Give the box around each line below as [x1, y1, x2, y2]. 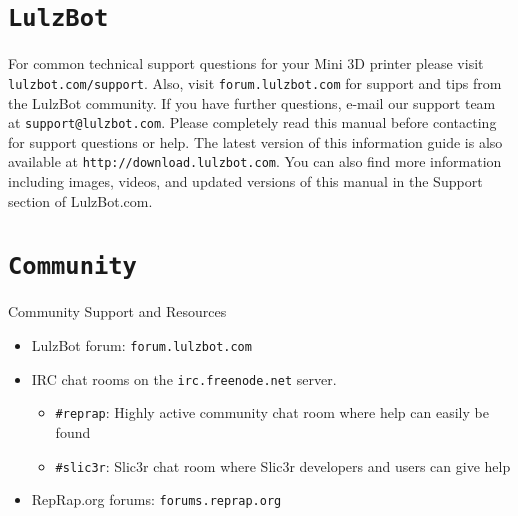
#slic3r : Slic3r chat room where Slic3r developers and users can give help [55, 455, 511, 476]
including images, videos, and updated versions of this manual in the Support [8, 171, 483, 191]
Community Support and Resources [8, 301, 227, 322]
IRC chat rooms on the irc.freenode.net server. [31, 368, 337, 389]
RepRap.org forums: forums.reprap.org [31, 489, 282, 510]
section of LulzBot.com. [8, 190, 153, 211]
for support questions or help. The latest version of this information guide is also [8, 131, 503, 152]
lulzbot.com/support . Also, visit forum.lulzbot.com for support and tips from [8, 72, 502, 93]
